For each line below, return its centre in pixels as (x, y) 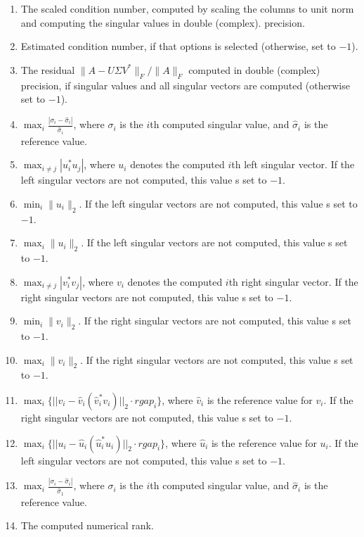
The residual (48, 69)
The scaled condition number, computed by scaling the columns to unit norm (187, 8)
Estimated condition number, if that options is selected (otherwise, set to (178, 46)
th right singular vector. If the (293, 281)
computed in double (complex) (254, 69)
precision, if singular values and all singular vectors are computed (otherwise (185, 85)
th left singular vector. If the (293, 164)
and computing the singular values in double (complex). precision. (163, 22)
